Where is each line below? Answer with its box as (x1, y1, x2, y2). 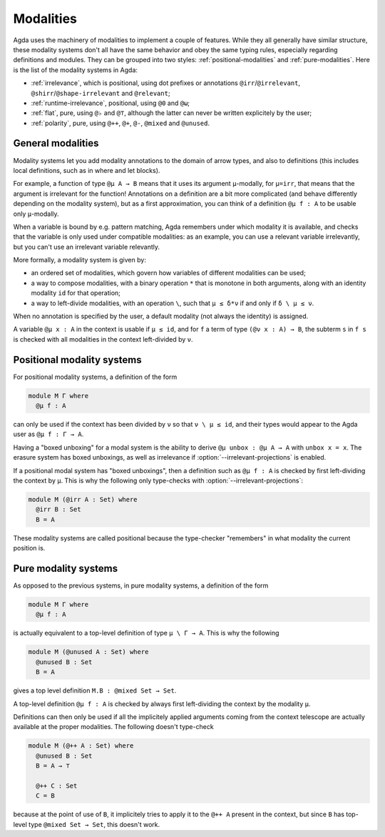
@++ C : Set (36, 781, 78, 790)
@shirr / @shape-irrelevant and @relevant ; (31, 89, 170, 97)
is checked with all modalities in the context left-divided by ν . (13, 335, 193, 343)
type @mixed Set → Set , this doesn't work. (29, 820, 160, 828)
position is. (13, 544, 46, 553)
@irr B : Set (36, 505, 81, 514)
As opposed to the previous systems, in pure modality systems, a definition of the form (13, 581, 269, 590)
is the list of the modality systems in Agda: (13, 65, 138, 74)
